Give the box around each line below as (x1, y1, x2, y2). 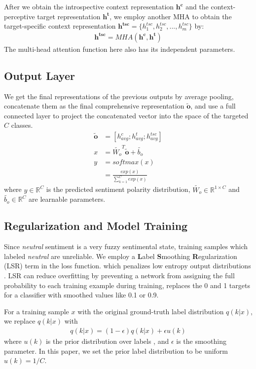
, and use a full (190, 101, 236, 111)
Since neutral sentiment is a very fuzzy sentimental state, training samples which (4, 241, 248, 252)
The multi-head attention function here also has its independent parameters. (4, 43, 235, 54)
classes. (11, 120, 33, 130)
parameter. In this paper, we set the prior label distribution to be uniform (4, 345, 228, 356)
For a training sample (4, 306, 69, 316)
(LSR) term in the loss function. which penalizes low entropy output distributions (4, 260, 251, 271)
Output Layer (4, 68, 75, 83)
